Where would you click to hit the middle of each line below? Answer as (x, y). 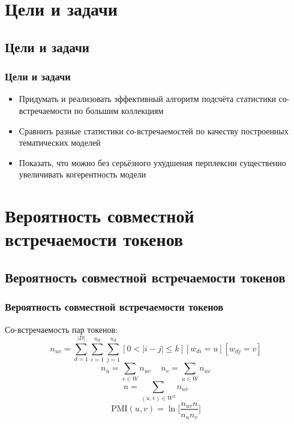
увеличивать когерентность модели (82, 174)
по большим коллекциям (119, 110)
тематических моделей (60, 142)
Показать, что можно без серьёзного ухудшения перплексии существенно (152, 162)
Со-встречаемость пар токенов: (61, 329)
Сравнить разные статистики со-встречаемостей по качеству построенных (154, 130)
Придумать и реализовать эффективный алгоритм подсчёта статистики (147, 99)
